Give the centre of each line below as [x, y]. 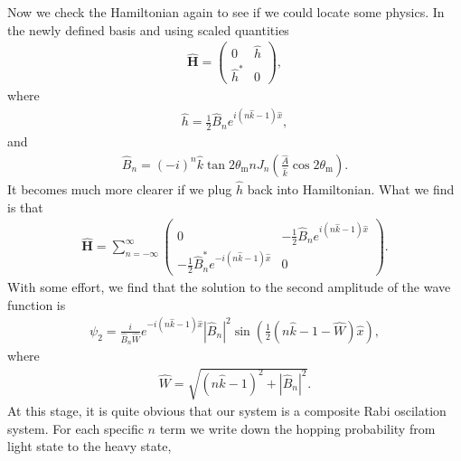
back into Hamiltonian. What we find [351, 189]
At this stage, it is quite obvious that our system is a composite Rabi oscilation [227, 411]
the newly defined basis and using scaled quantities [148, 29]
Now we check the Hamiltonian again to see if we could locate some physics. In [226, 12]
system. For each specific [75, 428]
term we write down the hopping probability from [297, 428]
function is [37, 304]
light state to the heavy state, [89, 446]
